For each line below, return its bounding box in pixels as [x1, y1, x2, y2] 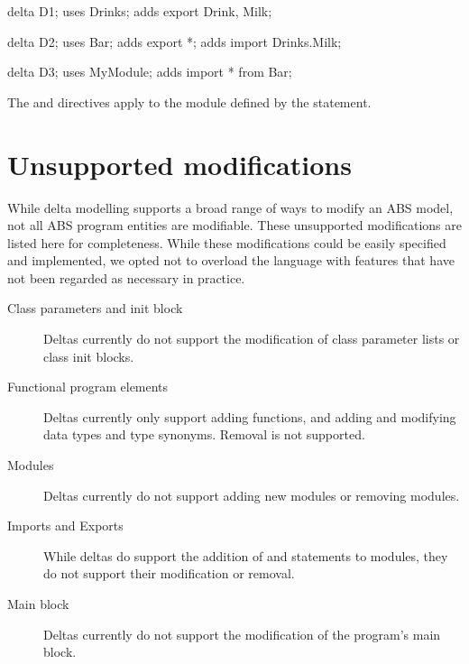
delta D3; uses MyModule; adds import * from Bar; [7, 62, 292, 81]
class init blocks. [43, 346, 134, 365]
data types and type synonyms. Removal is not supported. [43, 425, 365, 444]
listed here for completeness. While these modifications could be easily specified [7, 233, 446, 252]
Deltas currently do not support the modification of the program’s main [43, 624, 441, 643]
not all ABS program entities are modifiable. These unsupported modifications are [7, 216, 462, 235]
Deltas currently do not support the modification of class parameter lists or [43, 329, 460, 348]
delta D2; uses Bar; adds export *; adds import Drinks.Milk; [7, 32, 342, 51]
